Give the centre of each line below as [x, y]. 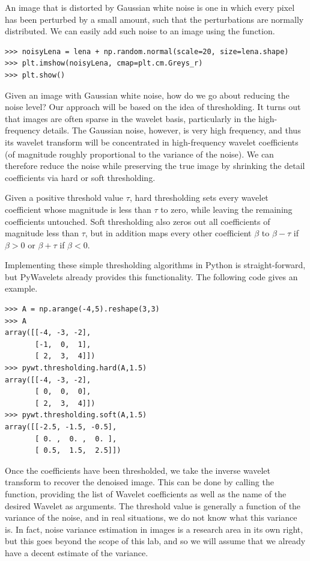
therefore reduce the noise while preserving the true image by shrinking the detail [155, 166]
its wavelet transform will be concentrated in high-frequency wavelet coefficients [152, 142]
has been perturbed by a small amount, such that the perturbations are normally [154, 19]
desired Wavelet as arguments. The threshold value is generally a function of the [153, 505]
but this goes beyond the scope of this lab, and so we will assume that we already [155, 541]
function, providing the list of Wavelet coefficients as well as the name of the [146, 493]
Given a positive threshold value [64, 198]
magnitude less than [42, 233]
